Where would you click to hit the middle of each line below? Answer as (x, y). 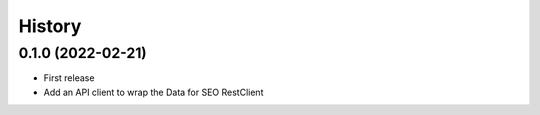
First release (69, 78)
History (50, 26)
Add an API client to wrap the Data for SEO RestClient (153, 92)
